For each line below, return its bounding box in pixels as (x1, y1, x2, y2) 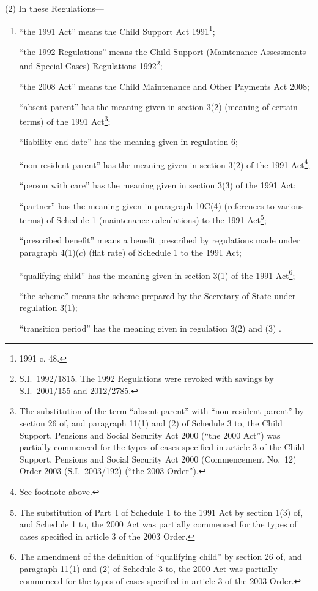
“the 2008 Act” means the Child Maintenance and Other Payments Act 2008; (19, 80, 309, 92)
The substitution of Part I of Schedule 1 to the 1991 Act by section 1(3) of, (19, 505, 303, 518)
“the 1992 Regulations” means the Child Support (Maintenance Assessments (19, 45, 306, 58)
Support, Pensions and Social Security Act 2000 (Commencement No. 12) (19, 452, 297, 465)
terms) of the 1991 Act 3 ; (19, 113, 111, 127)
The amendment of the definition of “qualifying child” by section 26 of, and (19, 550, 302, 563)
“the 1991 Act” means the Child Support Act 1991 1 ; (19, 23, 215, 37)
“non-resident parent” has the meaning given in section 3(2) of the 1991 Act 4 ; (19, 156, 311, 171)
